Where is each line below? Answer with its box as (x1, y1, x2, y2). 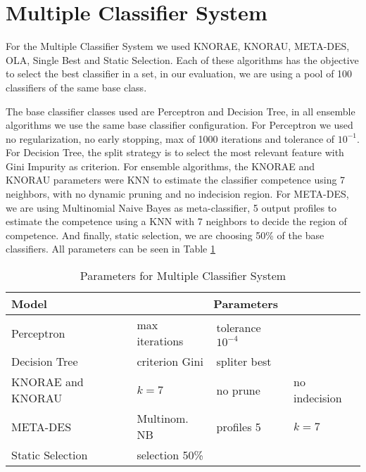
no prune (216, 381, 260, 398)
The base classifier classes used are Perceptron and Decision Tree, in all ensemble (6, 103, 355, 118)
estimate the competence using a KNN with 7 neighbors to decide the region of (6, 214, 347, 229)
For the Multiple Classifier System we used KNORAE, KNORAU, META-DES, (6, 39, 350, 53)
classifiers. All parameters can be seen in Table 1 (6, 241, 215, 256)
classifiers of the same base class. (6, 79, 147, 94)
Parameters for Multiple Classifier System (80, 267, 286, 284)
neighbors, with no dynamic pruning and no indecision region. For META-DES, (6, 186, 349, 201)
